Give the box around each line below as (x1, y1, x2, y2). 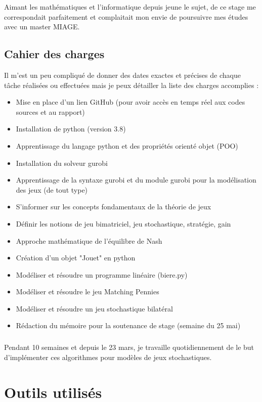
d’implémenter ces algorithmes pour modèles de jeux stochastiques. (4, 352, 212, 363)
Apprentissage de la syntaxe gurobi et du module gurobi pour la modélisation (16, 174, 256, 185)
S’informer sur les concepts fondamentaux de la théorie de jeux (16, 201, 211, 212)
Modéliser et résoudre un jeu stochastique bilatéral (16, 303, 173, 314)
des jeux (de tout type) (16, 184, 88, 195)
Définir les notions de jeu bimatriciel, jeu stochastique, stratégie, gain (16, 218, 231, 229)
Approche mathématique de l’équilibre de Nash (16, 235, 162, 246)
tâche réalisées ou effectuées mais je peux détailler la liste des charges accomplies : (4, 79, 259, 90)
